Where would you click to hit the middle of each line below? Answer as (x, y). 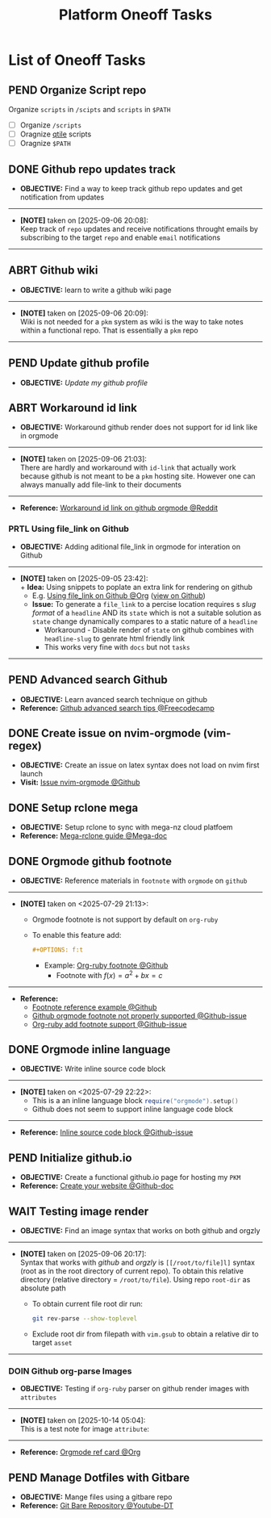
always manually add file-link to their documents (100, 485)
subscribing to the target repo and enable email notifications (120, 237)
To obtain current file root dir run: (88, 1303)
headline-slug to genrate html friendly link (115, 638)
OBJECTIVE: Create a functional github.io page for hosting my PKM (130, 1177)
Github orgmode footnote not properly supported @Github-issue (140, 1015)
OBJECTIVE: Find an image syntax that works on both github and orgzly (140, 1230)
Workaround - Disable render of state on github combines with (149, 629)
